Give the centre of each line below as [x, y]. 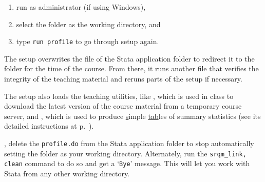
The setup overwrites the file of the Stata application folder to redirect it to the [129, 58]
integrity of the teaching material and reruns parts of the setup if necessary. [123, 79]
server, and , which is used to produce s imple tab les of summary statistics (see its [132, 116]
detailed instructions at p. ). [49, 126]
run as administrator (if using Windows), [81, 7]
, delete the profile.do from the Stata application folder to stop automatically [129, 143]
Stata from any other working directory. [67, 173]
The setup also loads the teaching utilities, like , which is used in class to [119, 96]
